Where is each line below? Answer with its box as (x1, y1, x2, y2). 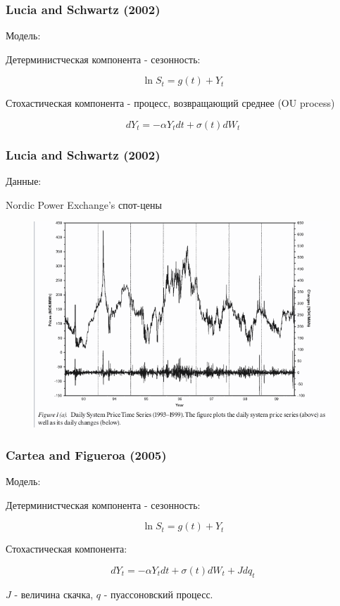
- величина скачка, (14, 586, 94, 601)
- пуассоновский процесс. (103, 586, 213, 601)
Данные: (6, 174, 42, 188)
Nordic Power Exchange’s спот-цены (6, 197, 162, 212)
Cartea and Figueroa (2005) (6, 446, 167, 463)
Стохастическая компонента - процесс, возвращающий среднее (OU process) (6, 96, 335, 110)
